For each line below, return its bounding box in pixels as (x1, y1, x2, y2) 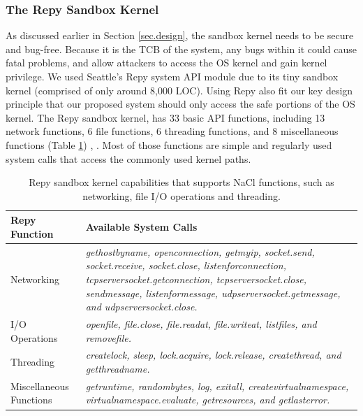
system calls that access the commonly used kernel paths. (6, 151, 251, 166)
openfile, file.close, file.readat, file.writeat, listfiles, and (85, 317, 317, 331)
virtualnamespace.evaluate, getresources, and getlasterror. (85, 392, 330, 407)
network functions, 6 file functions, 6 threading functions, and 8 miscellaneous (6, 124, 339, 138)
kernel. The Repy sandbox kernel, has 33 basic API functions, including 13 (6, 110, 325, 124)
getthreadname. (85, 361, 150, 376)
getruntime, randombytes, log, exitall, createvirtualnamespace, (85, 378, 349, 393)
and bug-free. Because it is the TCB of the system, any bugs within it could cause (6, 41, 357, 56)
